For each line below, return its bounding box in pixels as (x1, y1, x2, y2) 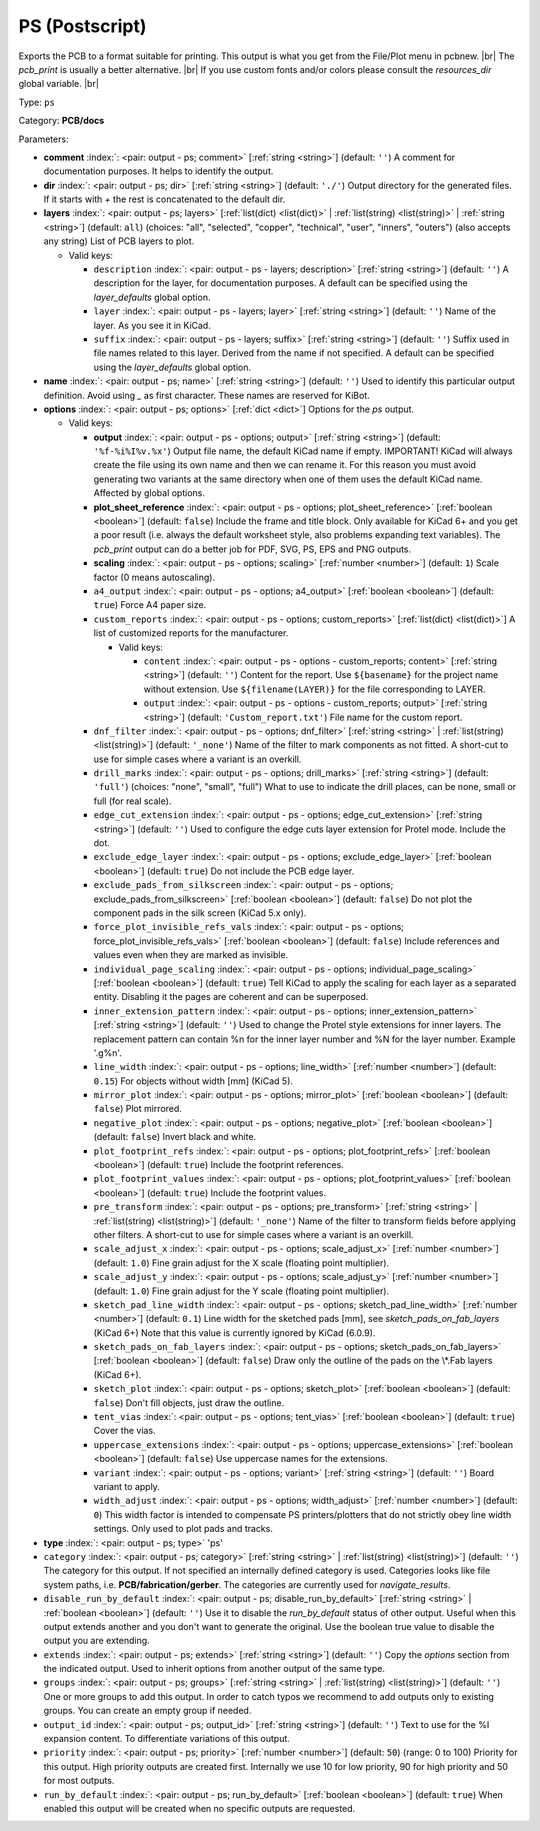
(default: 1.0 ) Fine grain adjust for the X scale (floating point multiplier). (93, 1256, 390, 1269)
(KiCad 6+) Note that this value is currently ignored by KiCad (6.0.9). (93, 1326, 376, 1339)
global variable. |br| (18, 78, 100, 90)
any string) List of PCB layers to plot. (43, 235, 195, 247)
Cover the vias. (93, 1425, 156, 1437)
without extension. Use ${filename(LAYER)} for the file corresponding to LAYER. (143, 683, 486, 695)
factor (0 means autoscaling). (93, 571, 215, 583)
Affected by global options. (93, 487, 205, 499)
